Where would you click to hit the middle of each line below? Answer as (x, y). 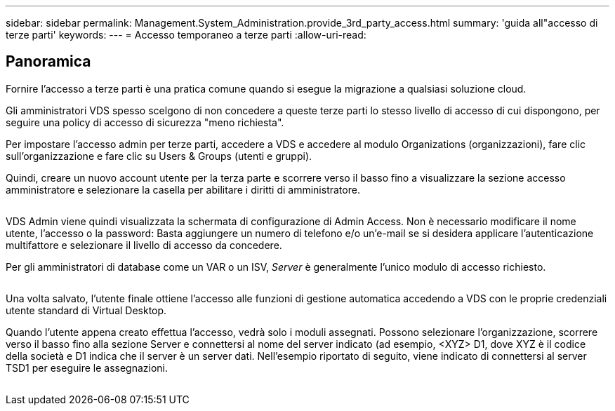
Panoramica (48, 62)
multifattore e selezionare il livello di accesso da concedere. (144, 245)
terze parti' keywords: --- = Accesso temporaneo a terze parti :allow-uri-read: (186, 35)
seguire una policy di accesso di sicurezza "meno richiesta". (145, 122)
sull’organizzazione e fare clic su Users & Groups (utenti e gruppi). (159, 156)
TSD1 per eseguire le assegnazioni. (87, 368)
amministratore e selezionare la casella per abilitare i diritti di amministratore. (183, 189)
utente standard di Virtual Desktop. (86, 310)
